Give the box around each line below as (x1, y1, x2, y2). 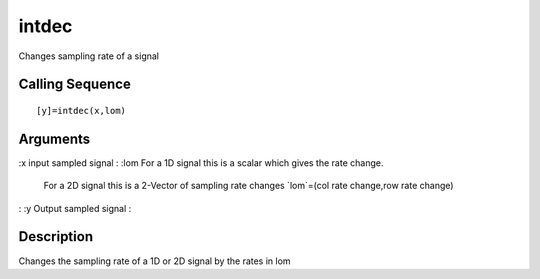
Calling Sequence (18, 76, 132, 93)
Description (18, 228, 94, 245)
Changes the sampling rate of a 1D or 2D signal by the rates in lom (18, 255, 291, 267)
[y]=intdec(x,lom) (36, 105, 127, 116)
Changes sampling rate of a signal (18, 50, 160, 62)
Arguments (18, 130, 91, 147)
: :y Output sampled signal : (18, 202, 132, 214)
